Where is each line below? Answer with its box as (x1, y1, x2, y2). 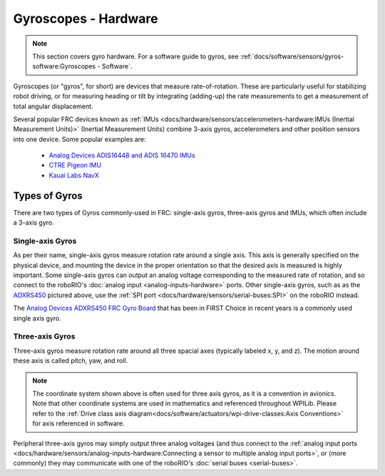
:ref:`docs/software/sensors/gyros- (240, 52, 344, 61)
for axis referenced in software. (32, 419, 125, 428)
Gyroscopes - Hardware (13, 11, 158, 26)
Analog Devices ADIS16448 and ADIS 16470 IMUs (48, 151, 195, 160)
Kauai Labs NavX (48, 171, 100, 180)
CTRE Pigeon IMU (48, 161, 102, 170)
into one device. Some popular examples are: (13, 135, 146, 143)
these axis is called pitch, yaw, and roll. (13, 356, 128, 365)
